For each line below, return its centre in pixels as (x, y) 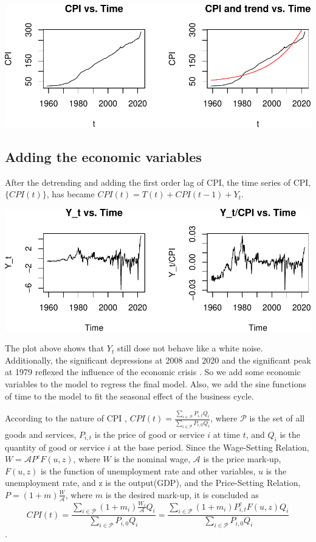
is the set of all (277, 418)
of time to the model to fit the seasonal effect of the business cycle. (129, 396)
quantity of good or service (55, 447)
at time (226, 434)
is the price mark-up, (242, 459)
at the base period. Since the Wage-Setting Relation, (211, 447)
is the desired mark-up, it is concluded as (182, 494)
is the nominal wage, (152, 459)
